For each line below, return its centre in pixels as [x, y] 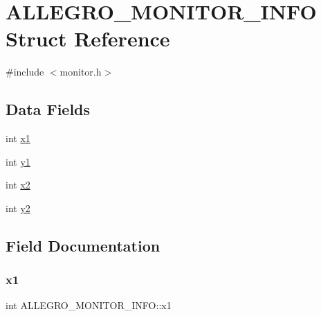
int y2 [18, 208]
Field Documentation [83, 245]
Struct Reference [88, 38]
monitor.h [81, 72]
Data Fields [48, 109]
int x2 [18, 185]
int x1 [18, 138]
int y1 [18, 161]
